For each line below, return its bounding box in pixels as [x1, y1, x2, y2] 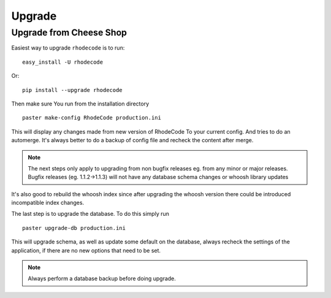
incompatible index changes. [11, 199, 85, 207]
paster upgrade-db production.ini [22, 224, 126, 231]
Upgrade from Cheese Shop [11, 27, 127, 38]
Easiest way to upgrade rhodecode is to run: [11, 44, 125, 52]
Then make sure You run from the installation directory [11, 100, 150, 107]
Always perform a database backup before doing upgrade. [28, 275, 176, 282]
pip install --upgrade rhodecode [22, 86, 123, 93]
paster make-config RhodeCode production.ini [22, 114, 162, 121]
